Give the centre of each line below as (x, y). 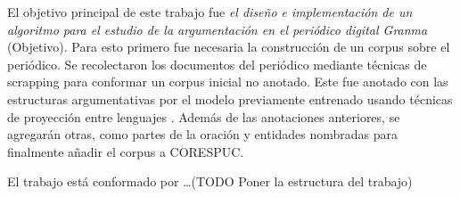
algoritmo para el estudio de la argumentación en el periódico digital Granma (218, 29)
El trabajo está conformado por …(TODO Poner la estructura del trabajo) (210, 181)
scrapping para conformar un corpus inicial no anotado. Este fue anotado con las (228, 82)
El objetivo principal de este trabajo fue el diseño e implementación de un (210, 12)
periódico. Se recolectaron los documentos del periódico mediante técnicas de (217, 64)
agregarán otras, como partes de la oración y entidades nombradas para (203, 134)
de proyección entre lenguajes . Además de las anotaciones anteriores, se (204, 116)
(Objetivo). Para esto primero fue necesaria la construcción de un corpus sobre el (229, 47)
